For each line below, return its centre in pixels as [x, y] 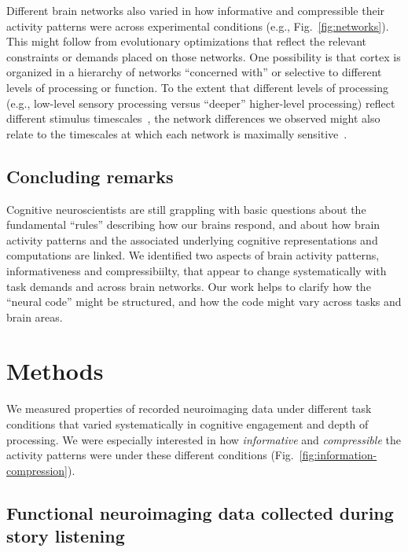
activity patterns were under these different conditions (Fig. [150, 455]
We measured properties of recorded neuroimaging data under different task [189, 408]
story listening [66, 536]
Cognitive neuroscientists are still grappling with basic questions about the [186, 209]
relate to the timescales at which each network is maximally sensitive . [177, 133]
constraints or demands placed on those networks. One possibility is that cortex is [204, 56]
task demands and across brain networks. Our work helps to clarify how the [189, 286]
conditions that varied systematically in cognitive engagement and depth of [187, 424]
